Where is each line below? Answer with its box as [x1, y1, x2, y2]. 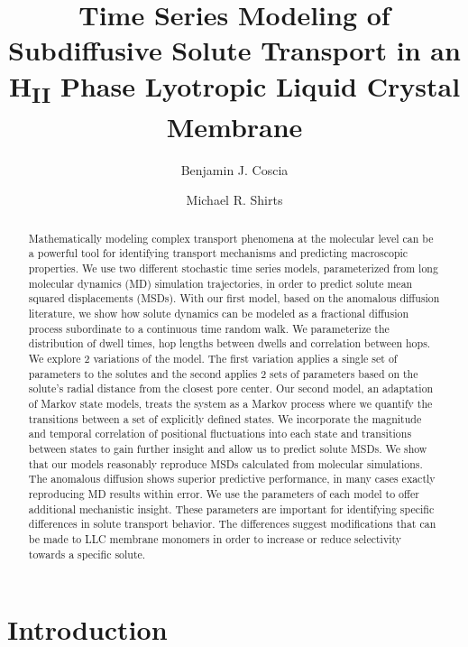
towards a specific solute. [28, 546, 146, 561]
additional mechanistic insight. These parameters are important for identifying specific [28, 501, 435, 516]
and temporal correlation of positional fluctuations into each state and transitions [28, 426, 412, 441]
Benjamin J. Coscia [180, 160, 289, 179]
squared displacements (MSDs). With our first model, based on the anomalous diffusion [28, 291, 440, 306]
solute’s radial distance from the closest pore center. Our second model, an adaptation [28, 381, 434, 396]
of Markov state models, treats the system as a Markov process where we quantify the [28, 395, 433, 411]
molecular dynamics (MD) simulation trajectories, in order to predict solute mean [28, 275, 413, 291]
